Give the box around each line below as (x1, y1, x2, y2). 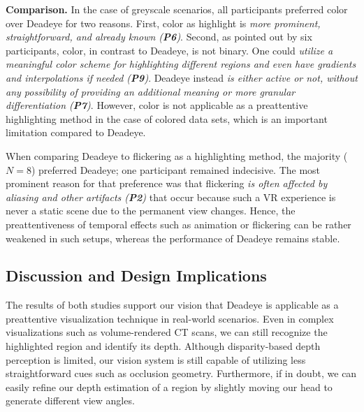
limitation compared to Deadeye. (6, 125, 146, 140)
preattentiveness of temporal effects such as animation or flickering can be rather (6, 216, 351, 231)
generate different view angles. (6, 393, 135, 408)
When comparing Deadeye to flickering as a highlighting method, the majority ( (6, 148, 348, 163)
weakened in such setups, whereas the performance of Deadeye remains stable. (6, 230, 340, 245)
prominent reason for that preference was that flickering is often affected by (6, 176, 328, 191)
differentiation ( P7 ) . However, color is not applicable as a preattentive (6, 98, 308, 112)
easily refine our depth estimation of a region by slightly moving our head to (6, 379, 333, 394)
